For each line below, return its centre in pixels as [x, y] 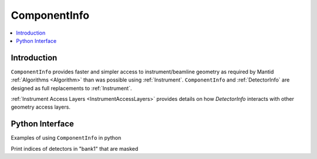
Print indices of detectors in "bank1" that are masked [75, 148]
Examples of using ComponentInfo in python [66, 138]
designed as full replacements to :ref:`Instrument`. [71, 88]
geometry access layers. [41, 107]
